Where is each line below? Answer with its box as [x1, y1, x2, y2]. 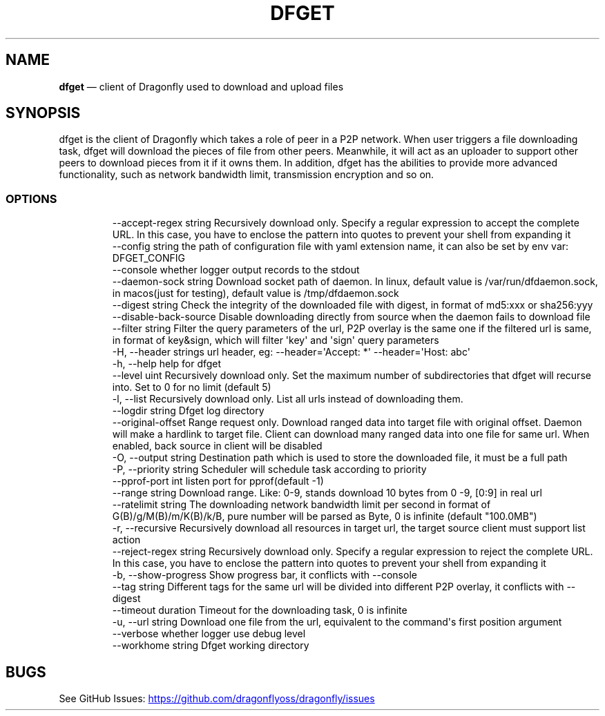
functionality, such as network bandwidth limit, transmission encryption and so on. [59, 168, 434, 181]
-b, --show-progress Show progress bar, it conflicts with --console [112, 569, 417, 581]
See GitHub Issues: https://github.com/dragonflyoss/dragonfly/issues [59, 693, 375, 705]
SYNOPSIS [6, 104, 81, 122]
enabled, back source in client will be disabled [112, 440, 323, 452]
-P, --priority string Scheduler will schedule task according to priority [112, 463, 427, 476]
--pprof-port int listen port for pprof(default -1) [112, 475, 324, 487]
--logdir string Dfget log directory [112, 405, 265, 417]
